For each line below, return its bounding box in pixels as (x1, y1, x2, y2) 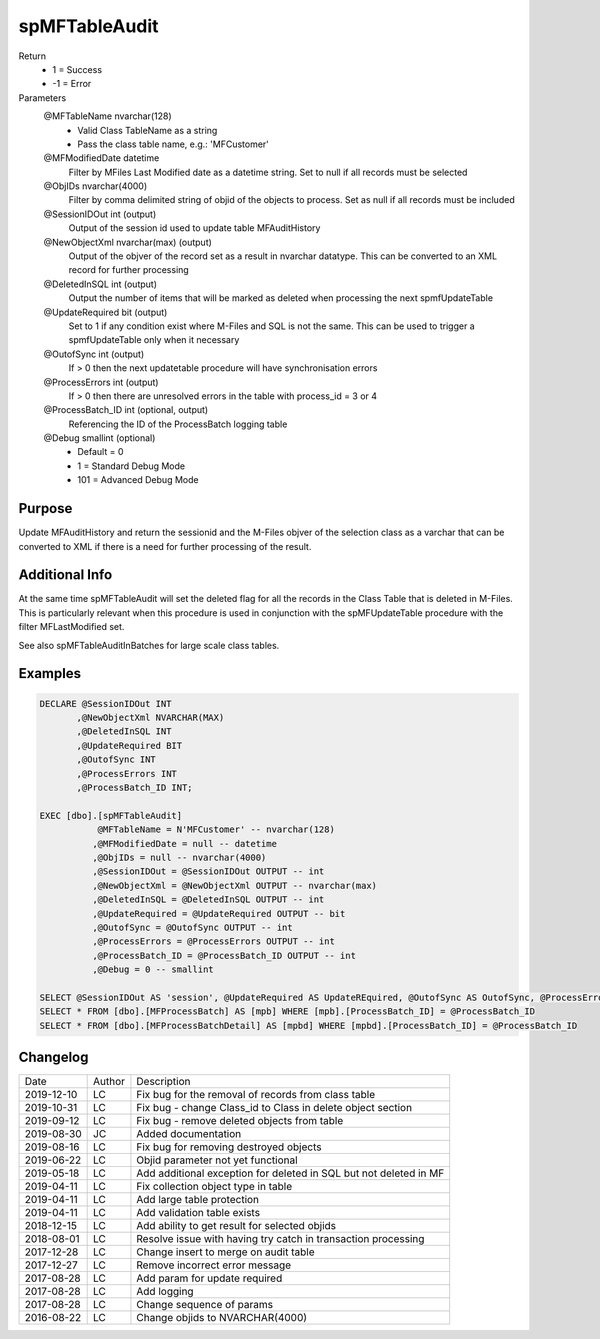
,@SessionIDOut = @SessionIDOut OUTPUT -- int (91, 866, 325, 877)
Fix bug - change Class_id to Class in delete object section (136, 1101, 413, 1115)
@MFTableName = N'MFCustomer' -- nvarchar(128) (97, 824, 335, 835)
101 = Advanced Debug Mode (77, 474, 199, 486)
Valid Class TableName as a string (77, 124, 218, 136)
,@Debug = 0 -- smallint (91, 964, 214, 975)
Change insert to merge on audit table (136, 1245, 315, 1259)
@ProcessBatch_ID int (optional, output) (43, 404, 209, 416)
